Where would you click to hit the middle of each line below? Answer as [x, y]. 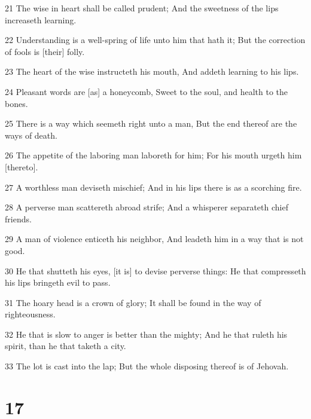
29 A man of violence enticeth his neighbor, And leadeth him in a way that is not [154, 239]
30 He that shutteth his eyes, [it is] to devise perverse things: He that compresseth [155, 270]
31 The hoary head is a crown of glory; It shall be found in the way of [133, 302]
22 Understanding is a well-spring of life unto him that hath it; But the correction [155, 40]
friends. [18, 218]
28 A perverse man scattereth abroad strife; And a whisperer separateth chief [147, 207]
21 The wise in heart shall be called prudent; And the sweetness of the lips [142, 8]
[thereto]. [22, 166]
